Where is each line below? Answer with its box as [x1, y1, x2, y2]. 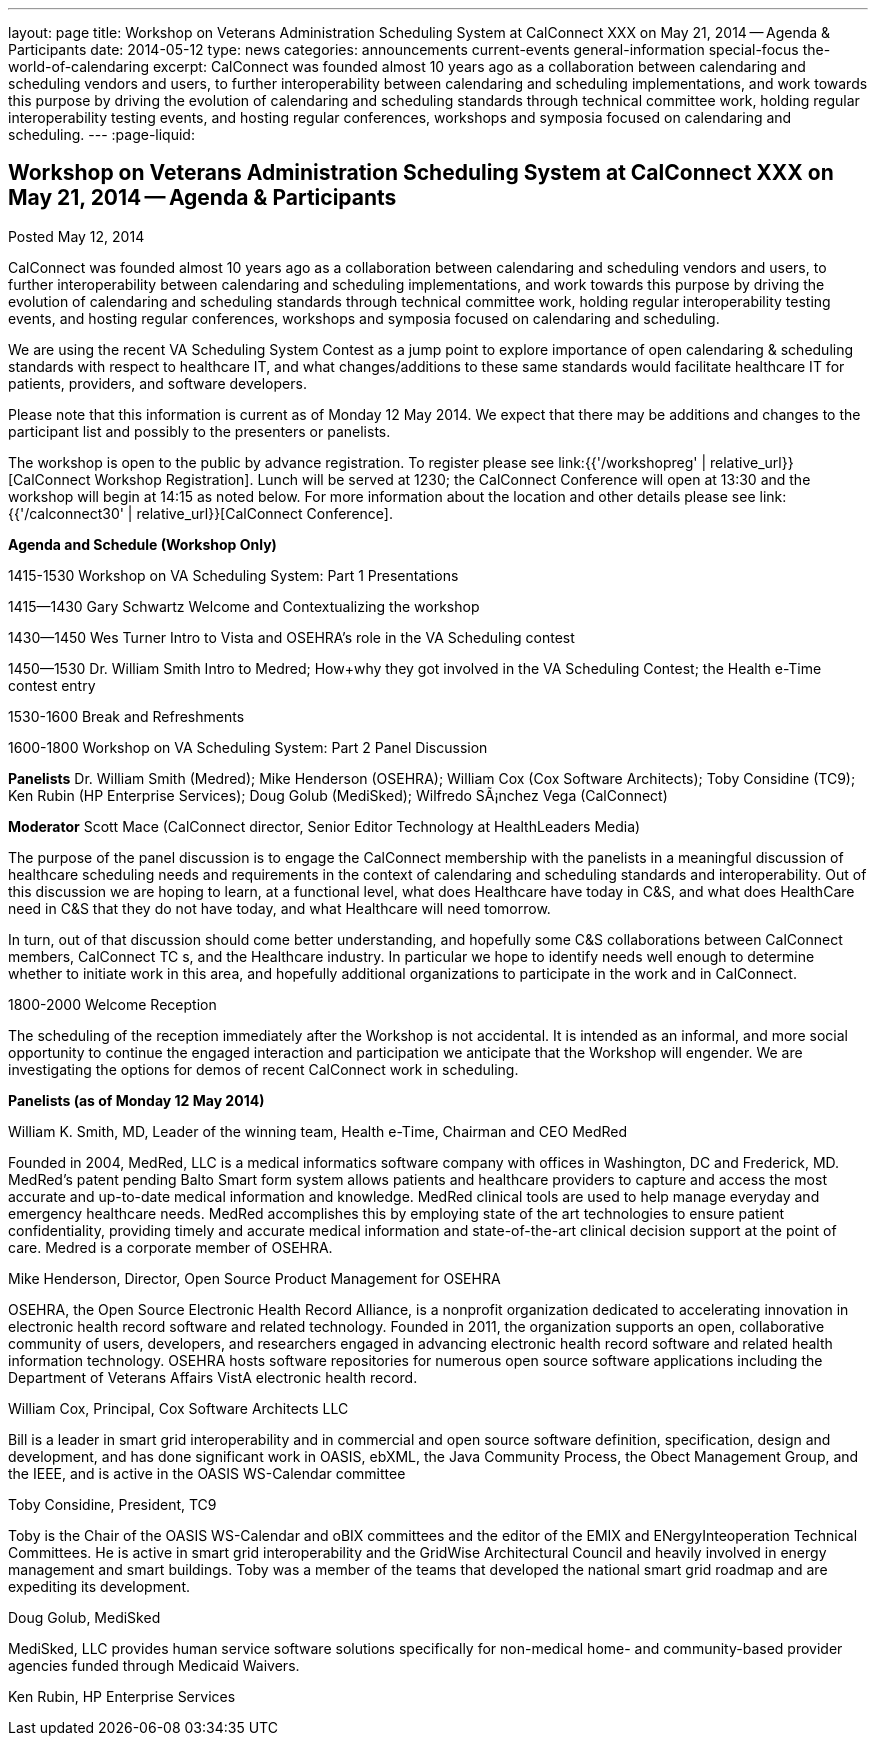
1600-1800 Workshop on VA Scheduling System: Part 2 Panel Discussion [8, 738, 488, 756]
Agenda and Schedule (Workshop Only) [8, 535, 277, 553]
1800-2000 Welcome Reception [8, 995, 217, 1013]
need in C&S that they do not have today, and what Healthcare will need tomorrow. [8, 899, 551, 917]
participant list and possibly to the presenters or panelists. [8, 422, 391, 440]
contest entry [8, 676, 96, 694]
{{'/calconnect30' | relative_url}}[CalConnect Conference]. [8, 504, 393, 522]
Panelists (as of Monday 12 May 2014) [8, 1091, 265, 1109]
